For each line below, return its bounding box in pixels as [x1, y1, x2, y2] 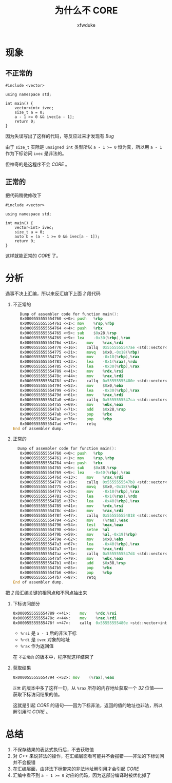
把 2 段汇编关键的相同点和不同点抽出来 [5, 590, 87, 596]
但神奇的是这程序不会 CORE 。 [5, 161, 70, 167]
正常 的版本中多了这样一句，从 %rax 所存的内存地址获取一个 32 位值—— [12, 685, 163, 691]
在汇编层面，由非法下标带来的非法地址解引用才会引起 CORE [12, 766, 140, 772]
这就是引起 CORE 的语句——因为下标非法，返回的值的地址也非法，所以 [12, 702, 163, 709]
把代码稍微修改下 [5, 192, 42, 198]
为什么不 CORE [54, 5, 118, 16]
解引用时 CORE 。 [12, 709, 51, 715]
